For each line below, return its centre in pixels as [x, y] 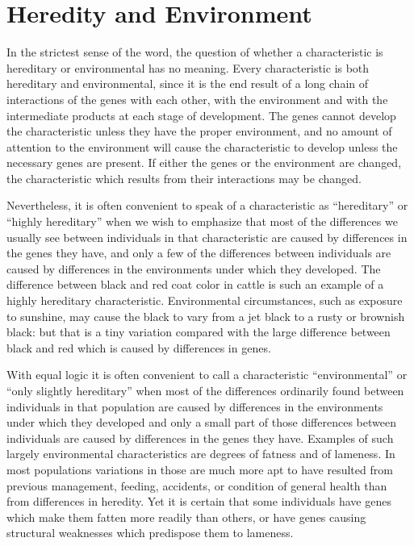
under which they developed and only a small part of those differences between [201, 422]
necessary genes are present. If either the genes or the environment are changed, [204, 163]
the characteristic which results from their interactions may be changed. [184, 178]
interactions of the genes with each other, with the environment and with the [197, 99]
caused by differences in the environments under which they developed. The [194, 268]
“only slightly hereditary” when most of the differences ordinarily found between [205, 390]
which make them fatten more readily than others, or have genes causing [186, 517]
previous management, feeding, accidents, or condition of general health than [197, 485]
